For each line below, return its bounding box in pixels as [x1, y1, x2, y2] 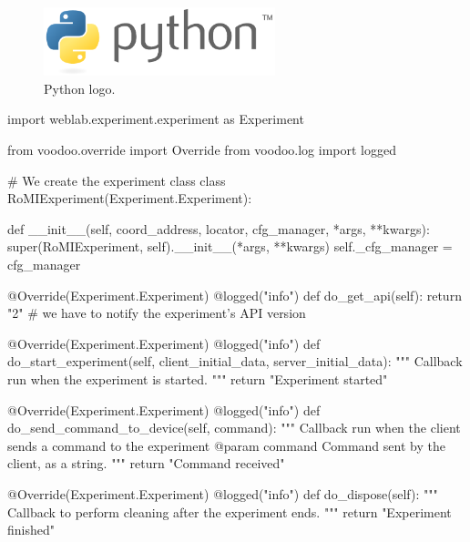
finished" [7, 520, 55, 539]
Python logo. [44, 78, 116, 97]
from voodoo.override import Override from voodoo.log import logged [7, 140, 396, 159]
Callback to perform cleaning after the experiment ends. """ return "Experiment [7, 502, 452, 521]
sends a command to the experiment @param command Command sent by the [7, 435, 445, 455]
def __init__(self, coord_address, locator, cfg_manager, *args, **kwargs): [7, 219, 430, 238]
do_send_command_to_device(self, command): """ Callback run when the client [7, 418, 461, 437]
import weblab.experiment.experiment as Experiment [7, 109, 304, 128]
